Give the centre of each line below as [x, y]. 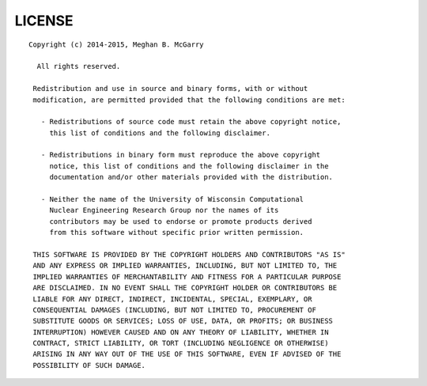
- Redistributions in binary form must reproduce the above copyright [181, 155]
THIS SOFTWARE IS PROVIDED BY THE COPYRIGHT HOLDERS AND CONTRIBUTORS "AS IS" [189, 254]
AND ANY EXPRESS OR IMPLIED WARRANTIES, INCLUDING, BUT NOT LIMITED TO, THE [185, 266]
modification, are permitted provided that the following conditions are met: [189, 100]
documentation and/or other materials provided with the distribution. [191, 177]
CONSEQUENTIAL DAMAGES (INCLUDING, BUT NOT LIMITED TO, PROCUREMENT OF [174, 310]
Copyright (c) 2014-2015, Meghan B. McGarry [117, 44]
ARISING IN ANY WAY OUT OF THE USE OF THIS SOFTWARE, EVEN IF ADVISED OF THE [187, 354]
